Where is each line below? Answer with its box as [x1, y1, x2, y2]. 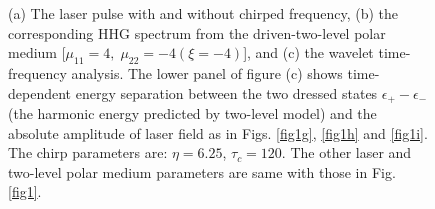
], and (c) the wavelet [243, 42, 374, 63]
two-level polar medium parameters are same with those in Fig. [8, 161, 396, 182]
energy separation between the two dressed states [75, 82, 378, 103]
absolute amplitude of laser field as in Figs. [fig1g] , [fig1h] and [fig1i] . [8, 122, 428, 143]
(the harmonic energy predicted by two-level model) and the [8, 103, 377, 124]
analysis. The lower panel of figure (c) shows [71, 62, 343, 83]
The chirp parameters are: [8, 142, 168, 163]
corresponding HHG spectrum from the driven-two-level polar [8, 22, 386, 43]
